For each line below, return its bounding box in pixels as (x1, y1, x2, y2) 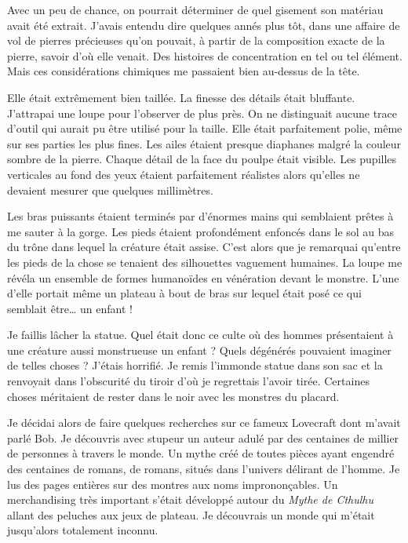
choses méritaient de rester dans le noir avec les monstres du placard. (7, 388, 340, 404)
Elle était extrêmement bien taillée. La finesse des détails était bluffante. (7, 89, 355, 105)
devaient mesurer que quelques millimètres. (7, 181, 213, 198)
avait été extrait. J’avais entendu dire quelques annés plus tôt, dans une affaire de (7, 16, 400, 33)
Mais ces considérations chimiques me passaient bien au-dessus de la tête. (7, 63, 360, 79)
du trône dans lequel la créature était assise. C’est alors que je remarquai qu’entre (7, 239, 401, 255)
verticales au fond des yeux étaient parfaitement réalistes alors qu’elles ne (7, 166, 360, 182)
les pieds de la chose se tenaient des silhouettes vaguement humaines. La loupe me (7, 253, 403, 270)
